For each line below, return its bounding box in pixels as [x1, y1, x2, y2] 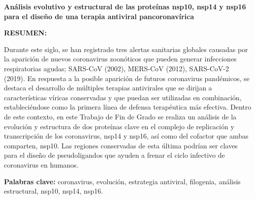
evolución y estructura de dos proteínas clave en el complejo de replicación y [4, 121, 234, 131]
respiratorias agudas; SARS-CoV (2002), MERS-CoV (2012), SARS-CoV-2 [4, 63, 229, 73]
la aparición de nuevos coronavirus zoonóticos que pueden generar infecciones [4, 54, 237, 64]
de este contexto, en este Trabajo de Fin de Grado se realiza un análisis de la [4, 111, 237, 121]
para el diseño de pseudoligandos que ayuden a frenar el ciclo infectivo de [4, 150, 225, 160]
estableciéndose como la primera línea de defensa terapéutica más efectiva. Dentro [4, 102, 252, 112]
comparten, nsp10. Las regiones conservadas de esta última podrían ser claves [4, 140, 238, 150]
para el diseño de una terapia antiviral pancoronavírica [4, 11, 194, 21]
